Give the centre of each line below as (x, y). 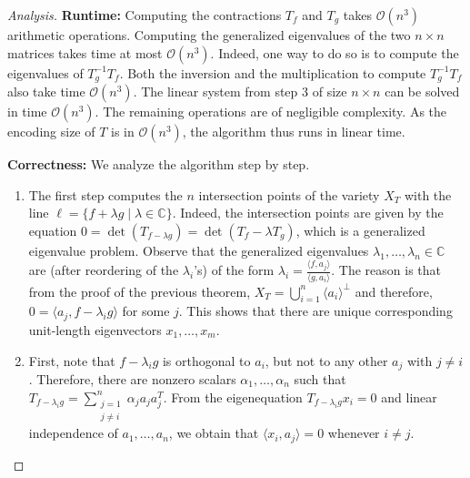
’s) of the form (234, 270)
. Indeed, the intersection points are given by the (308, 213)
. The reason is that (386, 270)
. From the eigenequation (233, 397)
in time (27, 112)
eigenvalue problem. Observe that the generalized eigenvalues (199, 250)
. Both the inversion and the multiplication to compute (273, 72)
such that (320, 378)
